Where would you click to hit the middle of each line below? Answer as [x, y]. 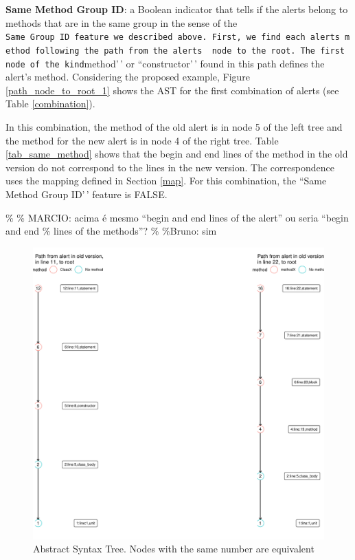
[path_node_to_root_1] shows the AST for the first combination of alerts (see [172, 90]
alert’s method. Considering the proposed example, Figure [128, 77]
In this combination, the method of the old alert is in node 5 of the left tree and [174, 126]
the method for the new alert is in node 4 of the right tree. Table [142, 140]
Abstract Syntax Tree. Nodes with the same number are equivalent [174, 549]
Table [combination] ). [50, 104]
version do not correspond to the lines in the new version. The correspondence [170, 167]
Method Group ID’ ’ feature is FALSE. [87, 194]
